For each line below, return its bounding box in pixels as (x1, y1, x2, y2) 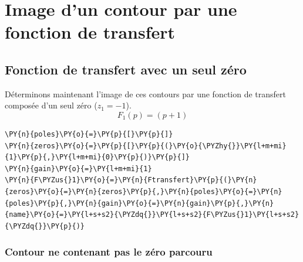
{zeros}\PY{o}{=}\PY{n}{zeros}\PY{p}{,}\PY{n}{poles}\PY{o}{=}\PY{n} (5, 187, 282, 196)
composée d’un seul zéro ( (5, 99, 97, 111)
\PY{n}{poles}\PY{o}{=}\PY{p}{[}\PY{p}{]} (5, 130, 173, 138)
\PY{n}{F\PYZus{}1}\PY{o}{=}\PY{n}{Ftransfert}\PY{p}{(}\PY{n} (5, 176, 257, 185)
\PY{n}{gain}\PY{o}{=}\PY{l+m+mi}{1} (5, 164, 152, 173)
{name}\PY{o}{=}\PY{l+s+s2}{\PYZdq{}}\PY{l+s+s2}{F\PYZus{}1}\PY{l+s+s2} (5, 210, 299, 219)
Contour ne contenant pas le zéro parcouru (5, 244, 213, 259)
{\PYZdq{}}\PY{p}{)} (5, 222, 85, 230)
